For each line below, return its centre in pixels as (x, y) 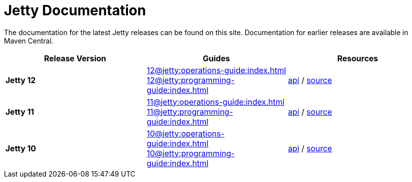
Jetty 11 (20, 112)
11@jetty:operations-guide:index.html (215, 102)
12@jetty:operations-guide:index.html (216, 70)
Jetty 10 (21, 148)
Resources (358, 58)
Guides (216, 58)
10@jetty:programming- (191, 153)
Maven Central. (29, 41)
